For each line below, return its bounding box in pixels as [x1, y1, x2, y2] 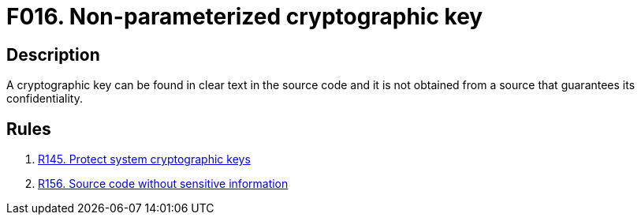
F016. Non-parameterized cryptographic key [6, 3, 483, 30]
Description [6, 44, 100, 65]
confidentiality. [6, 92, 83, 106]
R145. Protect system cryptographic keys [38, 152, 251, 167]
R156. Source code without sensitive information [38, 177, 289, 191]
